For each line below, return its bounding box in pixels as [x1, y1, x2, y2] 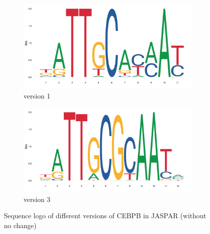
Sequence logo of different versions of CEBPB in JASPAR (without [4, 210, 207, 221]
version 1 [24, 90, 51, 100]
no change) [4, 220, 37, 230]
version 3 [24, 194, 51, 204]
